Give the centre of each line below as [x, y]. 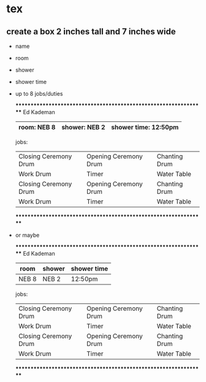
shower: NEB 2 [83, 127]
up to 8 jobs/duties [39, 94]
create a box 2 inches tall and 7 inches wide [91, 32]
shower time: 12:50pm [145, 127]
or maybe [27, 235]
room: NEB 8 [37, 127]
